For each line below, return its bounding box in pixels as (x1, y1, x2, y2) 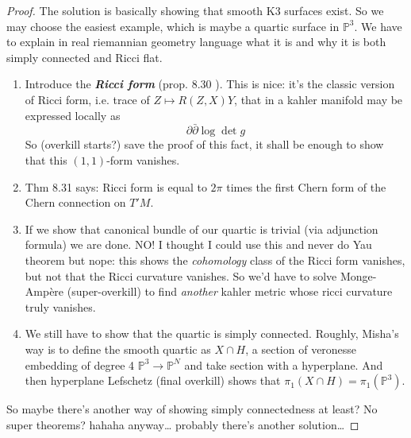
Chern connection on (25, 194, 126, 211)
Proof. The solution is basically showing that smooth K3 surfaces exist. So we (6, 2, 384, 18)
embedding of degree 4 (25, 356, 135, 373)
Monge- (340, 267, 377, 284)
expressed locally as (25, 107, 121, 123)
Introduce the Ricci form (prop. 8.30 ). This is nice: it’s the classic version (25, 76, 395, 92)
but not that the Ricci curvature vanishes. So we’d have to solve (25, 267, 337, 284)
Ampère (25, 283, 64, 300)
